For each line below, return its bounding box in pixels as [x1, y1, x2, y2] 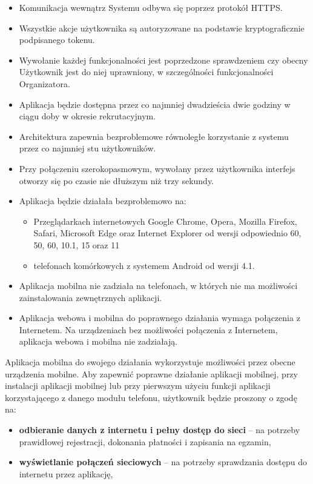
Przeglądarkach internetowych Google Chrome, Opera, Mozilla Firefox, [33, 214, 297, 227]
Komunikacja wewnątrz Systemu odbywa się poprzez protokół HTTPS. [19, 1, 283, 13]
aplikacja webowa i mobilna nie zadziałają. [19, 335, 178, 348]
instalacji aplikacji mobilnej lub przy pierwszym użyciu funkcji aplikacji [5, 379, 271, 392]
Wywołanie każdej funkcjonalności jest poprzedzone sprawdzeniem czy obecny [19, 53, 308, 66]
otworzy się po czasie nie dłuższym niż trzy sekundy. [19, 174, 214, 187]
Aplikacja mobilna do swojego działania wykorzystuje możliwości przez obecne [5, 356, 295, 368]
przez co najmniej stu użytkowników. [19, 142, 156, 154]
